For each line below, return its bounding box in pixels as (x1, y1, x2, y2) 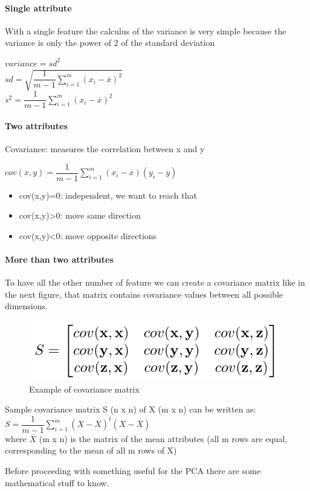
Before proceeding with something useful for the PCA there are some (5, 464, 261, 477)
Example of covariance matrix (29, 382, 140, 395)
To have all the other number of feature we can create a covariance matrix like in (5, 276, 305, 289)
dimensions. (5, 300, 48, 312)
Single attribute (5, 1, 72, 14)
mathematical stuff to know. (5, 476, 109, 489)
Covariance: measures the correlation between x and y (5, 142, 205, 155)
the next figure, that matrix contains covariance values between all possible (5, 287, 283, 300)
